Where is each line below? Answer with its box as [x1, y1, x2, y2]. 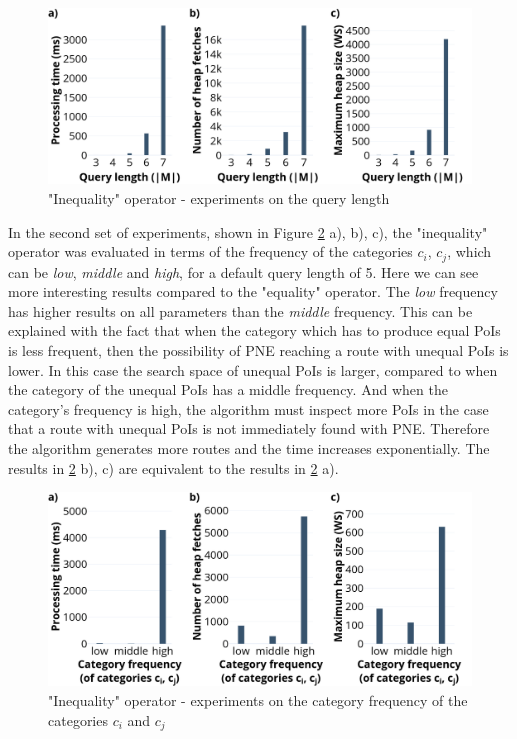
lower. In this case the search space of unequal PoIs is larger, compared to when [8, 359, 498, 380]
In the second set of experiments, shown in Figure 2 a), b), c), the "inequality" [8, 221, 488, 242]
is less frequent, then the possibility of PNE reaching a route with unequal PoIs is [8, 340, 509, 360]
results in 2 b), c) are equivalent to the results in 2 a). [8, 457, 339, 478]
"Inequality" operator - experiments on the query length [48, 187, 390, 208]
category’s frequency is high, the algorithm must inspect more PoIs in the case [8, 398, 489, 419]
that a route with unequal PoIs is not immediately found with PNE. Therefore [8, 418, 490, 439]
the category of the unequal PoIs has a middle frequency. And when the [8, 379, 448, 400]
